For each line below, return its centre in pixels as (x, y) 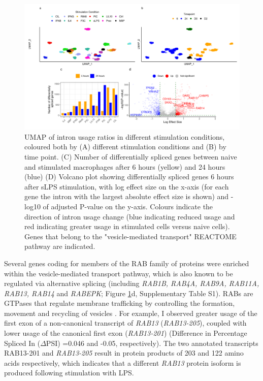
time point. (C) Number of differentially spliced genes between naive (131, 156)
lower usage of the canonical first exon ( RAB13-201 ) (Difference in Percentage (126, 333)
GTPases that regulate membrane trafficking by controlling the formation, (120, 303)
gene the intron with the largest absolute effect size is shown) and (127, 196)
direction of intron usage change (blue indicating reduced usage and (130, 216)
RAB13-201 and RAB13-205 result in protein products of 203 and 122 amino (124, 353)
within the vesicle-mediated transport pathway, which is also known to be (119, 273)
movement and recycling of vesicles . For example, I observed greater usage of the (131, 313)
